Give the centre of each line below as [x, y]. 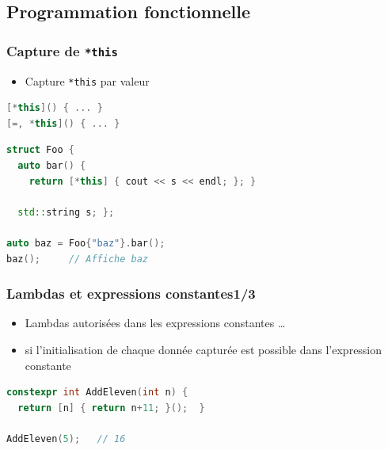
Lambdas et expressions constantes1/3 [131, 294]
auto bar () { [52, 166]
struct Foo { [40, 150]
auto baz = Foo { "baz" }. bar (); [86, 243]
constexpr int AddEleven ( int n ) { [97, 393]
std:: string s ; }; [66, 212]
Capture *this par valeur [87, 80]
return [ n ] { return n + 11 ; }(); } [111, 408]
